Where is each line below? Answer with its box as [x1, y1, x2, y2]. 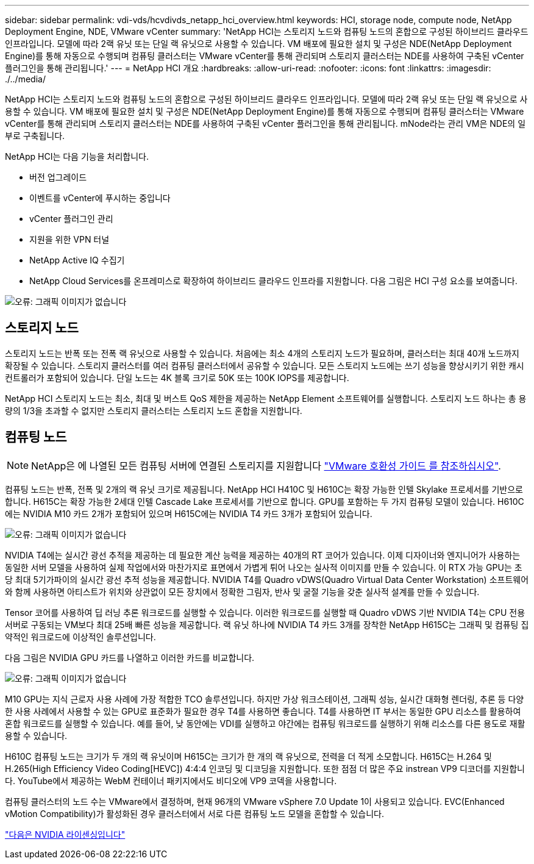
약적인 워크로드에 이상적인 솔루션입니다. [5, 631, 156, 642]
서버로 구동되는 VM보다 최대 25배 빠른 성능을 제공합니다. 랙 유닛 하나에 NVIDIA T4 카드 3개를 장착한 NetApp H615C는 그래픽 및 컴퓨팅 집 [5, 619, 529, 630]
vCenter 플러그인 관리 [29, 213, 113, 224]
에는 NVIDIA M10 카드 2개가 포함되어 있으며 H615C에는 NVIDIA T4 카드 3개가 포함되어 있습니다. [5, 508, 372, 519]
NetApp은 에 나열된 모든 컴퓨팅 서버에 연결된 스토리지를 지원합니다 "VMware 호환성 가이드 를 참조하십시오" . [31, 459, 501, 472]
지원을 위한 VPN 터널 [29, 234, 110, 245]
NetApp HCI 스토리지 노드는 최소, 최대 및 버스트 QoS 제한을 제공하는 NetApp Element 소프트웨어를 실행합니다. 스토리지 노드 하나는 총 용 [5, 393, 527, 404]
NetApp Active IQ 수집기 [29, 255, 125, 265]
